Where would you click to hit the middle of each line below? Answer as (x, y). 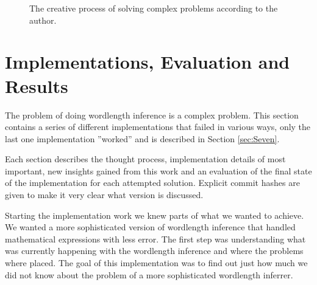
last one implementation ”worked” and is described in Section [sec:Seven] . (142, 138)
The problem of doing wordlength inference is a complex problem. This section (152, 115)
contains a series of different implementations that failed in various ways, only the (158, 127)
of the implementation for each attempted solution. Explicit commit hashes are (152, 183)
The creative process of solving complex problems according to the (154, 8)
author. (43, 20)
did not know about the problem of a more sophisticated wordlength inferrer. (149, 274)
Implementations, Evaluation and (148, 62)
